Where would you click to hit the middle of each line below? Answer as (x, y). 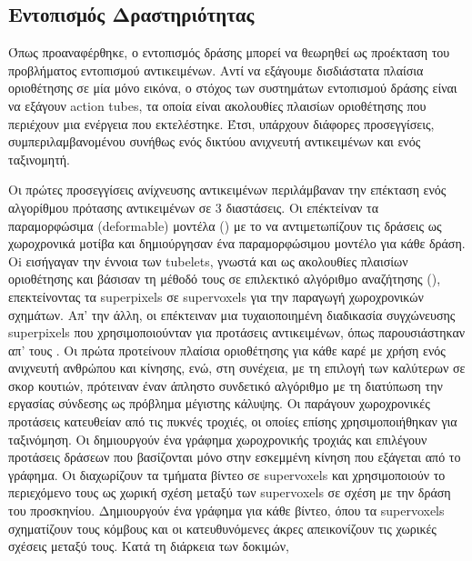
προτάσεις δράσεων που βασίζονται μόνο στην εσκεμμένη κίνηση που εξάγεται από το (235, 457)
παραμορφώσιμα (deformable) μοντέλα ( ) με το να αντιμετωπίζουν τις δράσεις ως (225, 225)
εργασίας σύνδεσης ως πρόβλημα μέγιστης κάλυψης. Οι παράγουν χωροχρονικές (219, 403)
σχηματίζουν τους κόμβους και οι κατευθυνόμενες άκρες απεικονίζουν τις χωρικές (222, 528)
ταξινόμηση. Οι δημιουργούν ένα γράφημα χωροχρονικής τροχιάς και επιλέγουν (218, 439)
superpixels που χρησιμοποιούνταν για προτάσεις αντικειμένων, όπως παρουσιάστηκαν (237, 332)
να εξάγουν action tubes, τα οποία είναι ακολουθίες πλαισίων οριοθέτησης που (217, 105)
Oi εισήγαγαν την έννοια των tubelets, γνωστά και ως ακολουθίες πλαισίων (208, 260)
